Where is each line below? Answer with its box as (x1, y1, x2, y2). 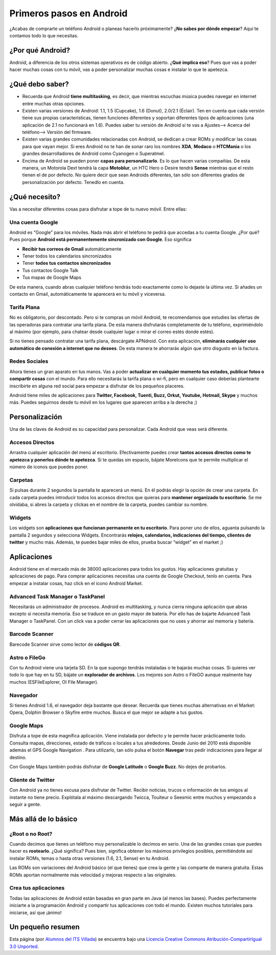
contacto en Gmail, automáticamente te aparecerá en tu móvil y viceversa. (9, 291, 166, 297)
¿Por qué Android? (9, 46, 70, 55)
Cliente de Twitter (9, 776, 55, 783)
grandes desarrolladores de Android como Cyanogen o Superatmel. (22, 151, 165, 157)
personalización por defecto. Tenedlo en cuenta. (22, 179, 125, 185)
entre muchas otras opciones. (22, 100, 85, 107)
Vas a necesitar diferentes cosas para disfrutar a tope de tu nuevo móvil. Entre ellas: (9, 206, 187, 212)
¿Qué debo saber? (9, 80, 69, 89)
